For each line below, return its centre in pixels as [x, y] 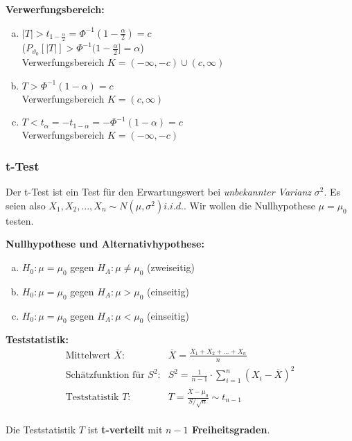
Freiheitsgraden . [231, 430]
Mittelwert [88, 355]
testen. [20, 220]
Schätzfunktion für [105, 375]
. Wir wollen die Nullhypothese [249, 205]
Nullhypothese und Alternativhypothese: [105, 244]
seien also [26, 205]
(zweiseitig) [171, 267]
